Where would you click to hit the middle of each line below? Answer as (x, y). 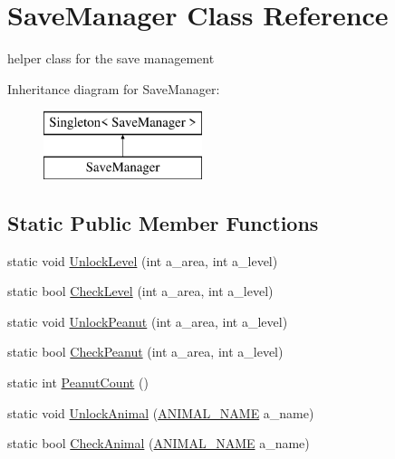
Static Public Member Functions (163, 222)
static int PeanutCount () (78, 382)
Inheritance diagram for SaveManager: (114, 88)
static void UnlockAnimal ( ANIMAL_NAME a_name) (161, 412)
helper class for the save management (111, 58)
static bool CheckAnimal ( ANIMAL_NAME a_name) (159, 443)
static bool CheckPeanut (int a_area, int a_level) (145, 352)
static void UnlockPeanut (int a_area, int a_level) (148, 321)
